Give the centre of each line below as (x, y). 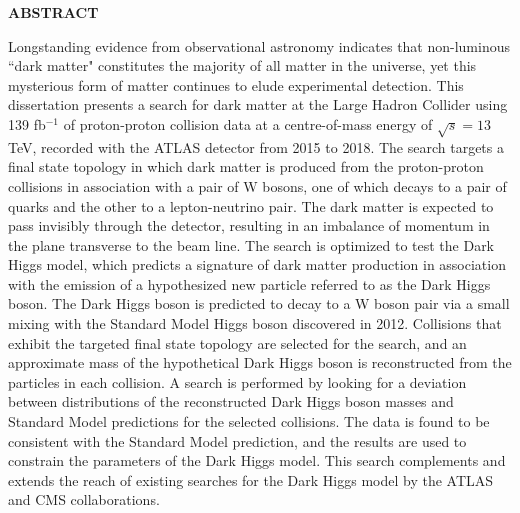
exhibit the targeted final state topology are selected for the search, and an (237, 342)
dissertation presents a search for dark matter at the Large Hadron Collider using (258, 104)
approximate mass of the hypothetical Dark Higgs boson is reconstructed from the (260, 362)
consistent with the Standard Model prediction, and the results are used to (237, 440)
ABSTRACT (53, 12)
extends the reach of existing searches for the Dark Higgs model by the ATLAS (251, 479)
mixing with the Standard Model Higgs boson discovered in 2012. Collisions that (255, 323)
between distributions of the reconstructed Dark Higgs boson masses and (231, 401)
